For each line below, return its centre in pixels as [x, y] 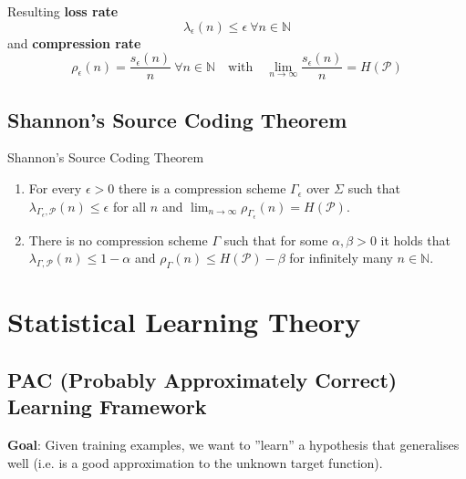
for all [129, 206]
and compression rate [74, 42]
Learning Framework [107, 406]
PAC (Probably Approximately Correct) [202, 380]
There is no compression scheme [118, 239]
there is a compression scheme [202, 188]
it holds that [415, 239]
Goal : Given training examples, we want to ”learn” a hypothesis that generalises [233, 445]
